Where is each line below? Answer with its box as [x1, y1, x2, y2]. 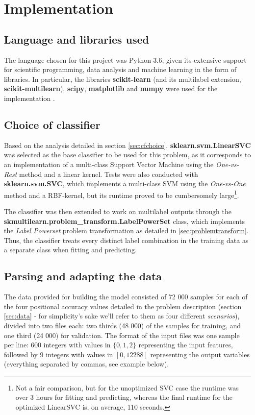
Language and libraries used [4, 31, 149, 47]
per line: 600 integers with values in [4, 340, 111, 350]
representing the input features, [138, 340, 233, 350]
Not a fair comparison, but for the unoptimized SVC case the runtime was [15, 382, 239, 392]
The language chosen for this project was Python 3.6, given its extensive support [4, 54, 247, 65]
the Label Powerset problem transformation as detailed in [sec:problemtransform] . [4, 225, 249, 236]
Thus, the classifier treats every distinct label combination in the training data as [4, 235, 249, 245]
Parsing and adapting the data [4, 269, 162, 284]
